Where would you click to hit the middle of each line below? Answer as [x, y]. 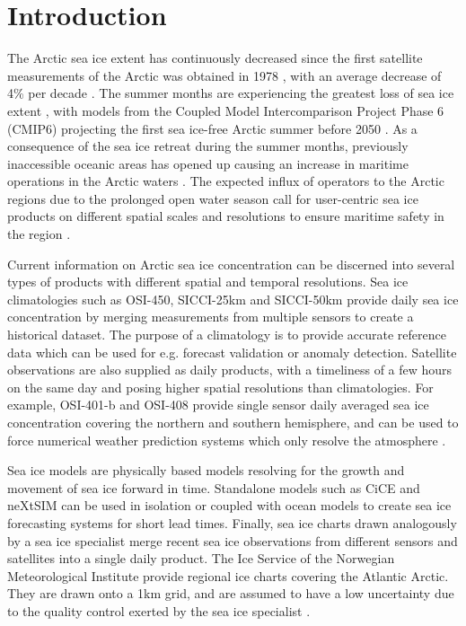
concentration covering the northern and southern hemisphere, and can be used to [233, 422]
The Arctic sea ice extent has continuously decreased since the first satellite [215, 58]
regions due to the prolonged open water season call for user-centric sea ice [213, 198]
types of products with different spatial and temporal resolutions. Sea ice [208, 282]
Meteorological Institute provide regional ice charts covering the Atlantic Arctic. [228, 575]
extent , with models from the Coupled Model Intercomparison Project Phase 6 [226, 110]
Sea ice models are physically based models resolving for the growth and [206, 470]
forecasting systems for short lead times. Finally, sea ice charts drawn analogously [232, 522]
